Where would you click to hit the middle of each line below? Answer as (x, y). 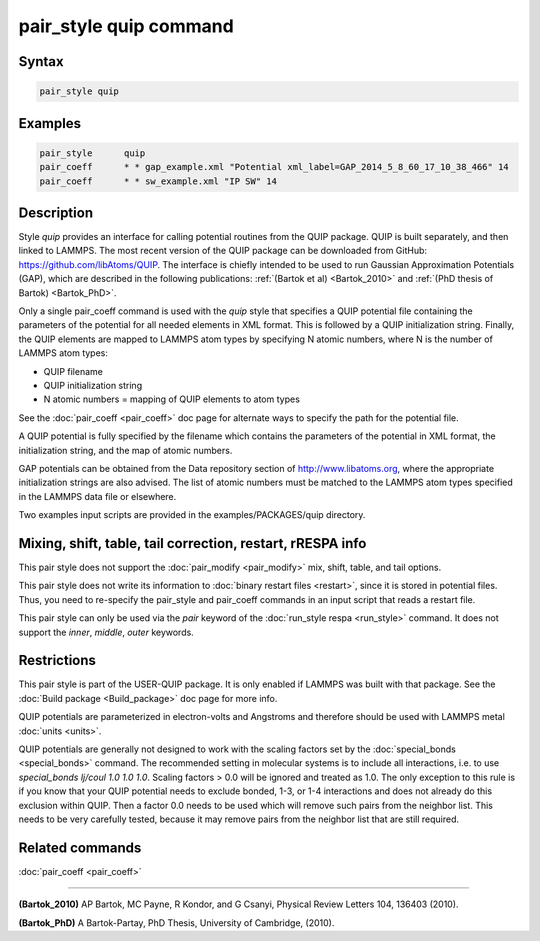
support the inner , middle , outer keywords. (106, 632)
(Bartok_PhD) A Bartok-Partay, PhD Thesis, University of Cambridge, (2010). (176, 922)
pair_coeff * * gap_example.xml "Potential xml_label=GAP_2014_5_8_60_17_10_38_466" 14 (274, 167)
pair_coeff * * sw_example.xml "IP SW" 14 (158, 181)
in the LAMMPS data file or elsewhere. (97, 496)
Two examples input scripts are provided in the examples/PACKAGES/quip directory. (192, 515)
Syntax (41, 61)
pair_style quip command (126, 26)
